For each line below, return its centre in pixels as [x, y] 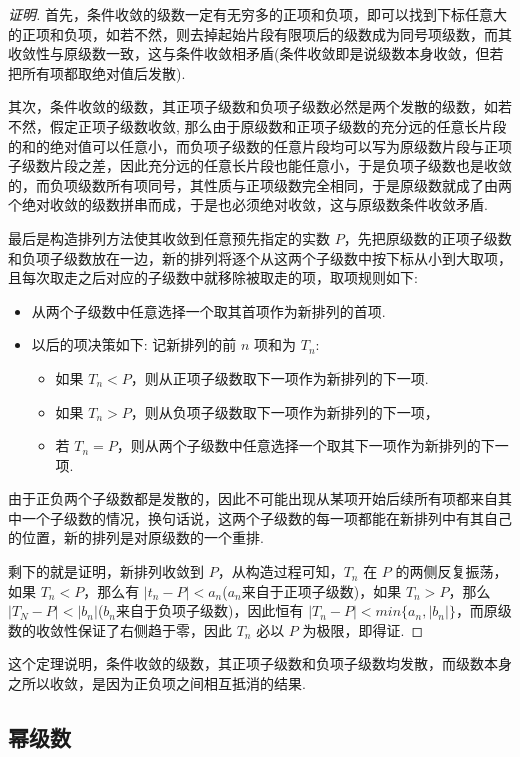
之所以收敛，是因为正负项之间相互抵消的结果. [157, 683]
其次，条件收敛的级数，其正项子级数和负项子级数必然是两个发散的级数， [246, 106]
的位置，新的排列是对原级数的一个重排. [136, 537]
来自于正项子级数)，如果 [321, 590]
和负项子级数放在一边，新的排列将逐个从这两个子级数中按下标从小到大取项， [260, 257]
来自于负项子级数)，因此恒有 [210, 610]
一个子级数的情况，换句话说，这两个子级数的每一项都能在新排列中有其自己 [266, 517]
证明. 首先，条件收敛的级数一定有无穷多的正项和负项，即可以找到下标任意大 [257, 14]
